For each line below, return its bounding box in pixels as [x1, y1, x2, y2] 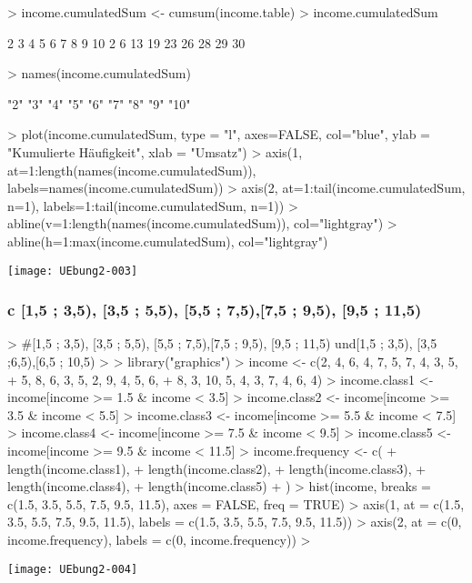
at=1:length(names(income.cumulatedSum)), [7, 160, 256, 179]
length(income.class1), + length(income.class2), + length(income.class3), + [7, 458, 427, 477]
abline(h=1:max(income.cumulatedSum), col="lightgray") [7, 231, 328, 250]
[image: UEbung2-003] [7, 264, 138, 277]
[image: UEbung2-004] [7, 562, 138, 576]
